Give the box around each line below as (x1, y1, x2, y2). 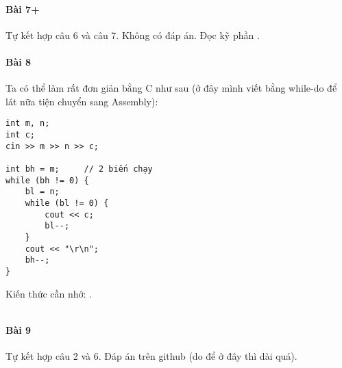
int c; (5, 130, 35, 140)
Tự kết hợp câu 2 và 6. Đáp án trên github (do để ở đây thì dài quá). (5, 348, 297, 363)
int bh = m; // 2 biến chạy (5, 164, 153, 174)
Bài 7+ (5, 1, 40, 16)
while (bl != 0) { (25, 198, 109, 208)
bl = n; (25, 187, 60, 197)
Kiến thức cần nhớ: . (5, 286, 93, 300)
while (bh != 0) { (5, 175, 89, 185)
